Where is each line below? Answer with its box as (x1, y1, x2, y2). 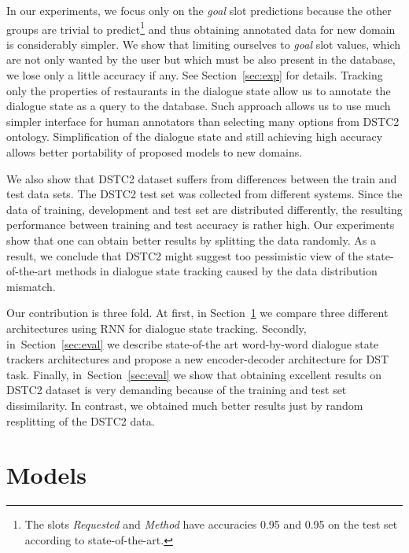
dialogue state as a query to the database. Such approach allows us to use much (6, 98, 391, 114)
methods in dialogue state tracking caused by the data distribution (55, 263, 378, 279)
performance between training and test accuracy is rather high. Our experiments (6, 216, 395, 233)
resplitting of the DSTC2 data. (6, 412, 155, 429)
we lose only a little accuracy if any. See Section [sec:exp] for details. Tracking (6, 67, 383, 83)
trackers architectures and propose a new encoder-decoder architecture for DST (6, 351, 389, 367)
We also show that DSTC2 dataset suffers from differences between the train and (6, 170, 397, 186)
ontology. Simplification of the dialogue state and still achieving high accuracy (6, 128, 383, 145)
